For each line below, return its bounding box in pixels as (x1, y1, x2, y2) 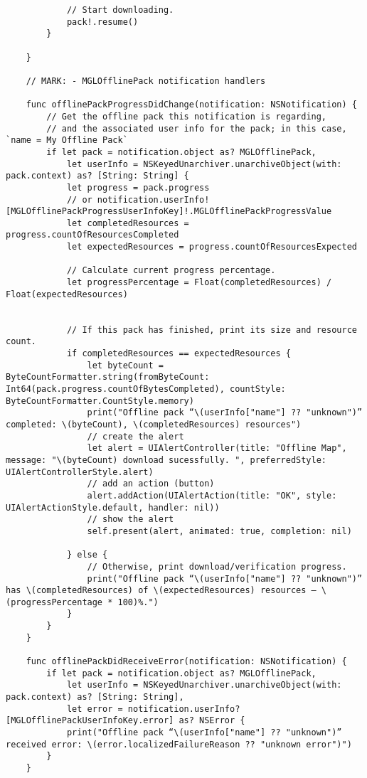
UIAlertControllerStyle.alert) (6, 467, 154, 477)
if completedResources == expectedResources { (66, 348, 291, 359)
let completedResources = (66, 218, 189, 228)
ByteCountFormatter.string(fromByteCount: (6, 372, 210, 383)
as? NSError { (179, 715, 245, 726)
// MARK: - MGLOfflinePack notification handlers (26, 75, 266, 86)
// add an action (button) (87, 479, 215, 489)
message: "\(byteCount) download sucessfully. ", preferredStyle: (6, 454, 327, 465)
